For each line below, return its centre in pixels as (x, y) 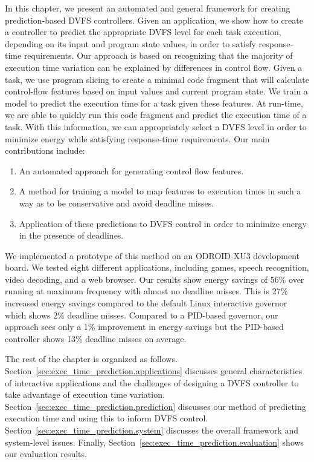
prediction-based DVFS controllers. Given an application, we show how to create (154, 20)
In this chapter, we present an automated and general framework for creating (148, 8)
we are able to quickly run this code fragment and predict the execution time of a (156, 115)
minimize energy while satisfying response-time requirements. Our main (137, 138)
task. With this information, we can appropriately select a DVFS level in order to (156, 126)
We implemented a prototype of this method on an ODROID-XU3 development (152, 255)
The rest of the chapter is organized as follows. (91, 359)
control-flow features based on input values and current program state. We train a (156, 91)
